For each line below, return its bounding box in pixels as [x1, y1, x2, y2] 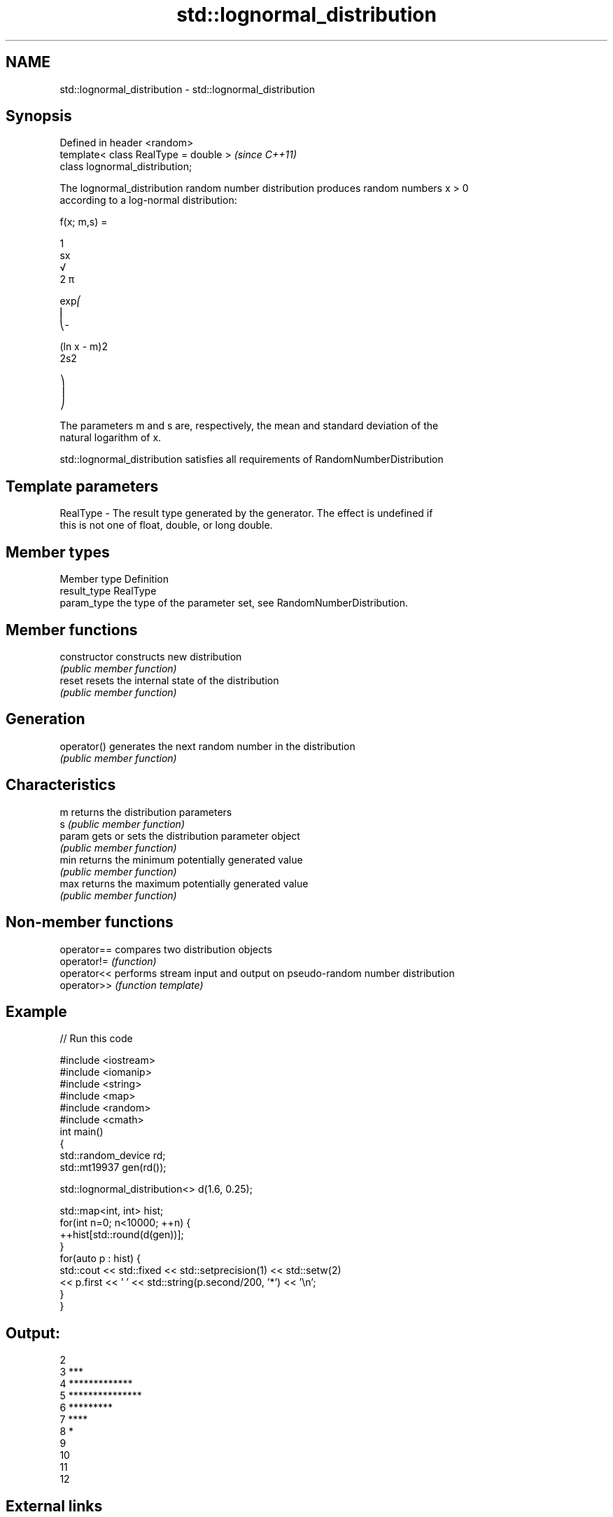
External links [6, 1497, 103, 1515]
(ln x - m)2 [59, 340, 108, 353]
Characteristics [6, 776, 116, 794]
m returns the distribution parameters [59, 805, 232, 818]
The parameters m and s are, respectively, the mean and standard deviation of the [59, 420, 439, 432]
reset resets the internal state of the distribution [59, 674, 279, 686]
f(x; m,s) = [59, 216, 108, 228]
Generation [6, 710, 85, 728]
